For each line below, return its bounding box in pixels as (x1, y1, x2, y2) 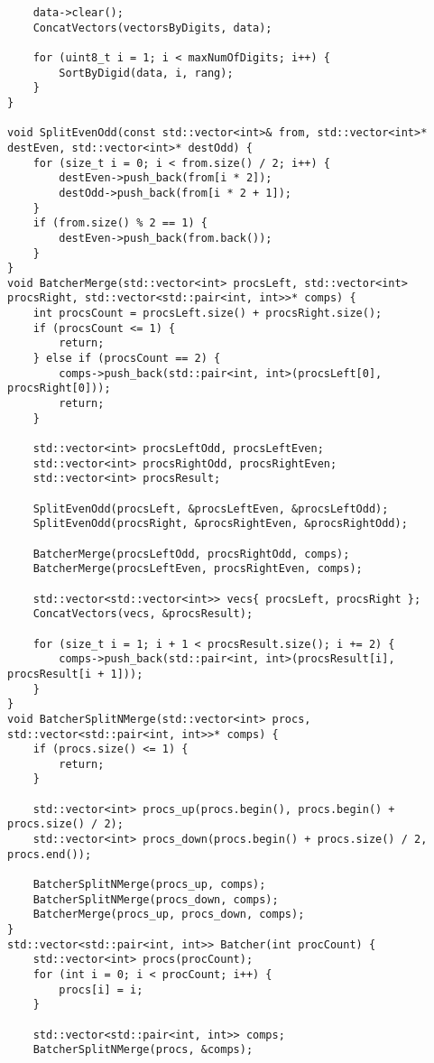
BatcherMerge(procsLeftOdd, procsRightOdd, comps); (32, 547, 350, 560)
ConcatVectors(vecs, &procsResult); (32, 607, 254, 621)
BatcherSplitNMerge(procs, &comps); (32, 1043, 254, 1057)
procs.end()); (7, 847, 92, 861)
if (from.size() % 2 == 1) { (32, 217, 208, 230)
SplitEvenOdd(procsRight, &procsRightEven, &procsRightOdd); (32, 517, 408, 531)
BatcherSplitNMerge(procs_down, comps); (32, 892, 279, 906)
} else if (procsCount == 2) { (32, 352, 221, 365)
